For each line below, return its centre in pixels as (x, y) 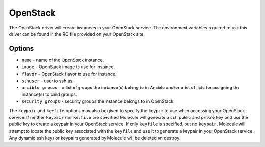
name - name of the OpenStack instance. (63, 60)
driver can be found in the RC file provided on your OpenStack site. (77, 34)
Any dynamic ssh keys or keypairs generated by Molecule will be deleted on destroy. (95, 138)
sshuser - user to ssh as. (47, 81)
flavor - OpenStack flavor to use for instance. (69, 74)
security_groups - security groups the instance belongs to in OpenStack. (98, 101)
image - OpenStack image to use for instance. (68, 67)
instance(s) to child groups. (49, 94)
